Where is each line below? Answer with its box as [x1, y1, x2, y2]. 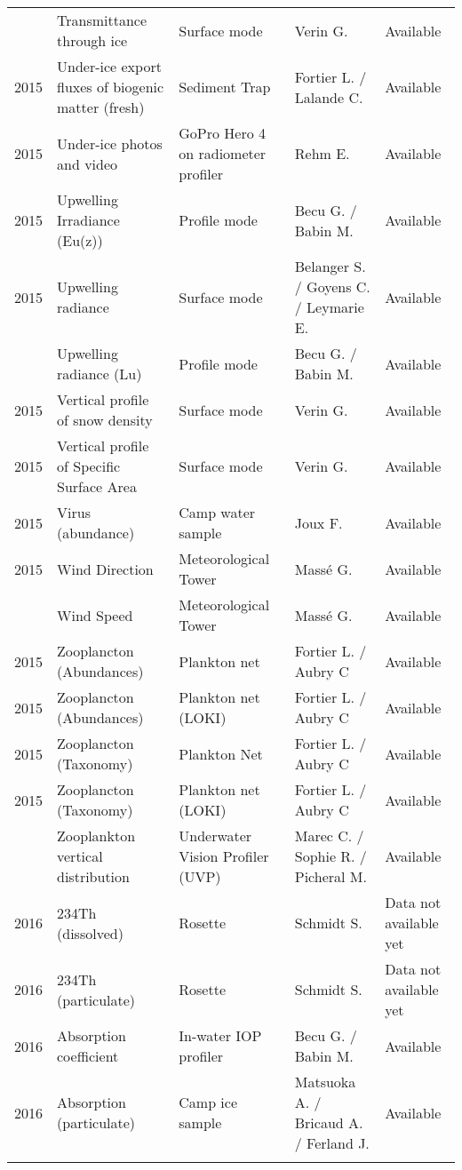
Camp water [179, 502, 256, 522]
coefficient [57, 1046, 119, 1066]
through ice [57, 30, 128, 51]
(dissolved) [57, 922, 123, 943]
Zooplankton [57, 825, 136, 846]
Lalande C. [294, 86, 363, 107]
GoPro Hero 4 [179, 123, 267, 143]
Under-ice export [57, 56, 162, 76]
